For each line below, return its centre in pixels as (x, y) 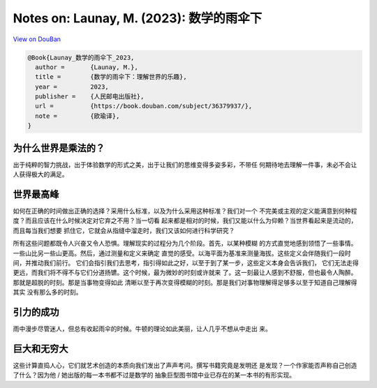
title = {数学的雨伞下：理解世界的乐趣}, (111, 77)
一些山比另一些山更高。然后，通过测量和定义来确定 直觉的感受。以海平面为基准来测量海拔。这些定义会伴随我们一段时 (182, 253)
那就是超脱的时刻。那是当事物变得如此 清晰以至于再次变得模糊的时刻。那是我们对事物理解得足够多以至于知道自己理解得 (185, 282)
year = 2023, (72, 87)
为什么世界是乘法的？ (59, 148)
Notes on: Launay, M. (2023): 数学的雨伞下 (138, 18)
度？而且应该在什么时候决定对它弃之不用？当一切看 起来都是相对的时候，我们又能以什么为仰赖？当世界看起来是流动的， (185, 221)
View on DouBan (37, 39)
